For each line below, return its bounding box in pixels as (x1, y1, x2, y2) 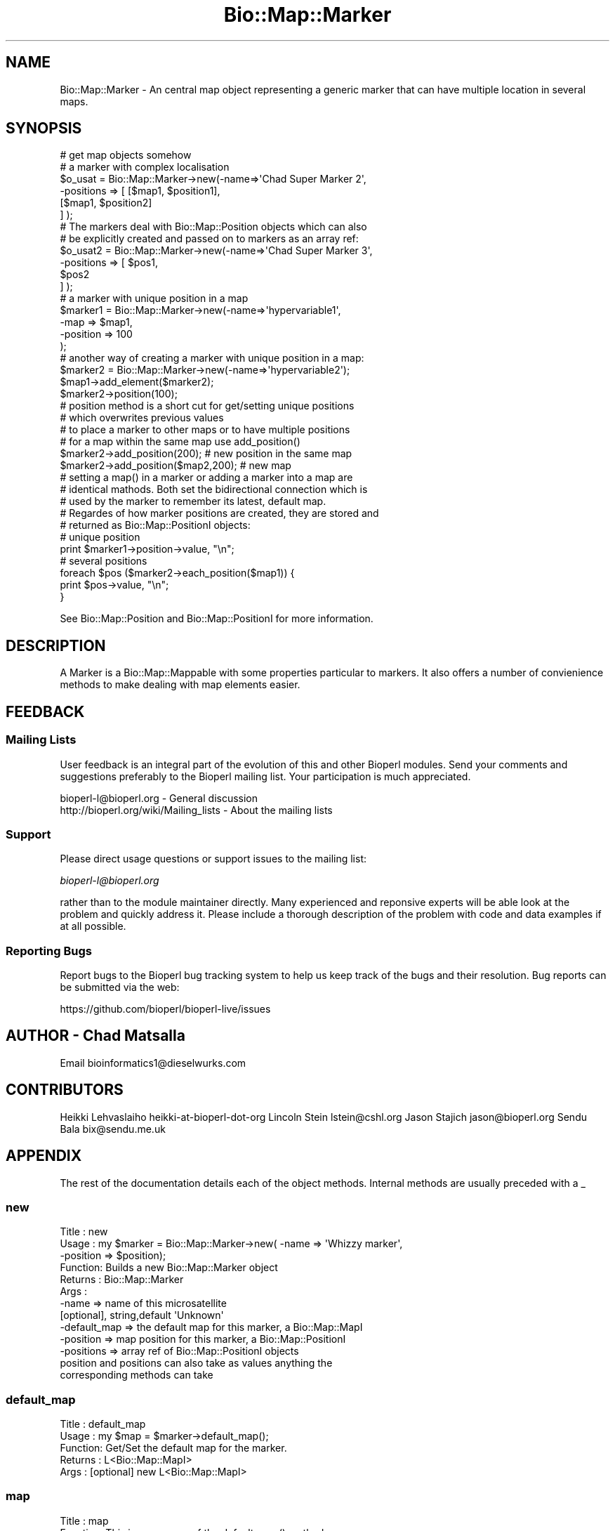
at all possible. (60, 920, 126, 933)
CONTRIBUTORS (6, 1081, 124, 1099)
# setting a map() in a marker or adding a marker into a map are (60, 471, 353, 484)
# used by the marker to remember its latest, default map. (60, 495, 326, 508)
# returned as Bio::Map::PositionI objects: (60, 519, 251, 532)
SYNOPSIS (6, 119, 82, 138)
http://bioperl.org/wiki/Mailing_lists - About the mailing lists (60, 803, 333, 816)
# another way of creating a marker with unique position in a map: (60, 352, 364, 364)
